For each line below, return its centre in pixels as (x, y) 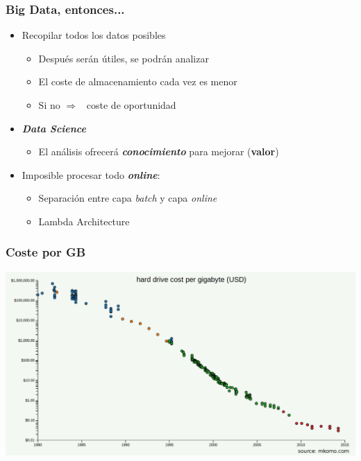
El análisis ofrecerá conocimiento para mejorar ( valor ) (159, 151)
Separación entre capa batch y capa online (128, 198)
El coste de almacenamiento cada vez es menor (138, 81)
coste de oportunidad (131, 105)
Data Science (54, 128)
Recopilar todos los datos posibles (94, 35)
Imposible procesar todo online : (91, 174)
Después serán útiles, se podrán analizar (124, 58)
